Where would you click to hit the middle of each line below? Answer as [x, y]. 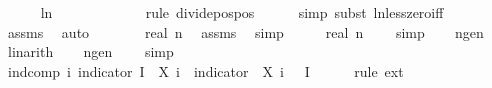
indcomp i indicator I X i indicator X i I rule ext [205, 70]
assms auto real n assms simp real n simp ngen [245, 31]
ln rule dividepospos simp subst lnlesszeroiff [242, 12]
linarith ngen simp [90, 51]
